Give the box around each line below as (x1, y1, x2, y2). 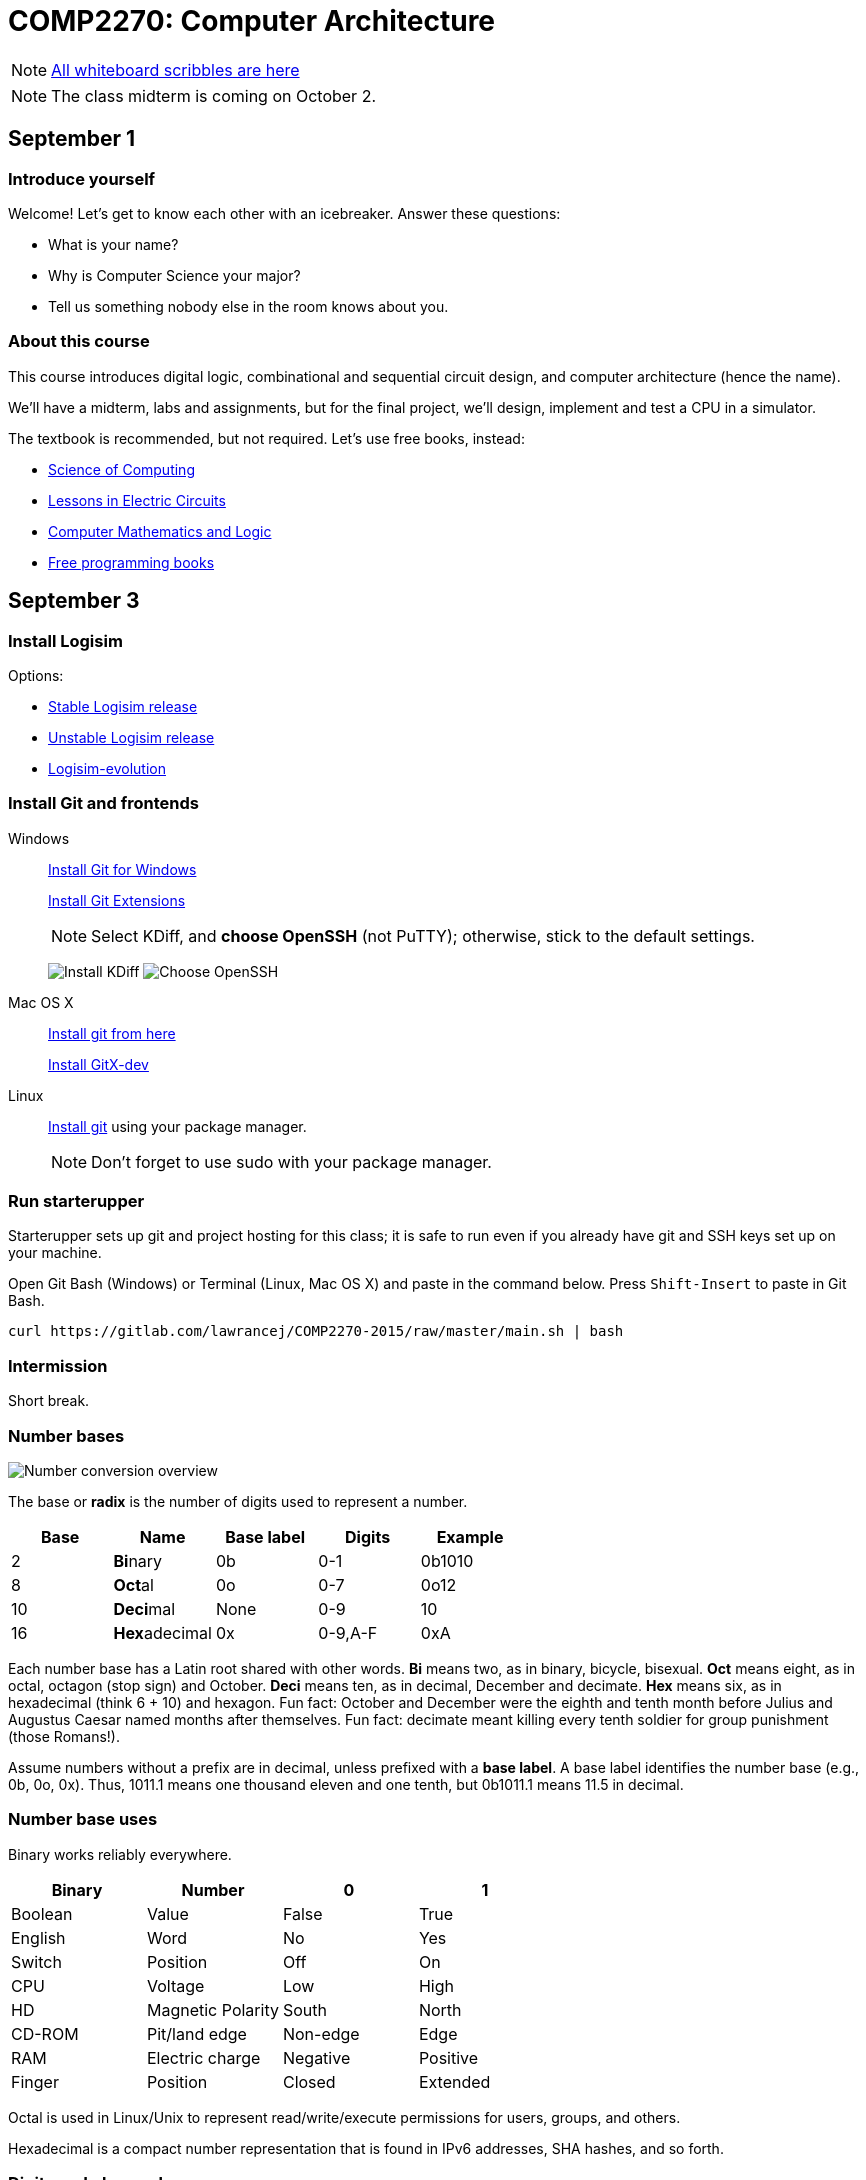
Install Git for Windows (48, 860, 197, 878)
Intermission (8, 1355, 108, 1376)
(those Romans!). (8, 1727, 120, 1745)
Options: (8, 666, 64, 684)
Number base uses (8, 1809, 158, 1830)
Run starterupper (8, 1191, 145, 1212)
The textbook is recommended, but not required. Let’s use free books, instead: (8, 429, 525, 447)
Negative (282, 2047, 351, 2068)
